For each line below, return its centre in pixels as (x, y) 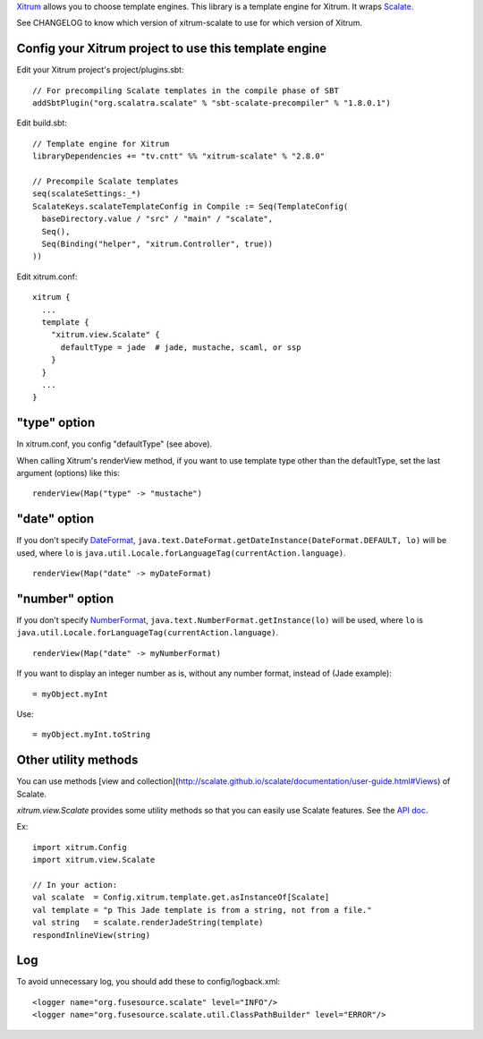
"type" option (56, 423)
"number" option (65, 598)
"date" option (55, 519)
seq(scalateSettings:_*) (87, 194)
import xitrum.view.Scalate (94, 860)
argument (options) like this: (68, 473)
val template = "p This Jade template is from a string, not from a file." (202, 910)
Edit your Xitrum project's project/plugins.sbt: (100, 70)
